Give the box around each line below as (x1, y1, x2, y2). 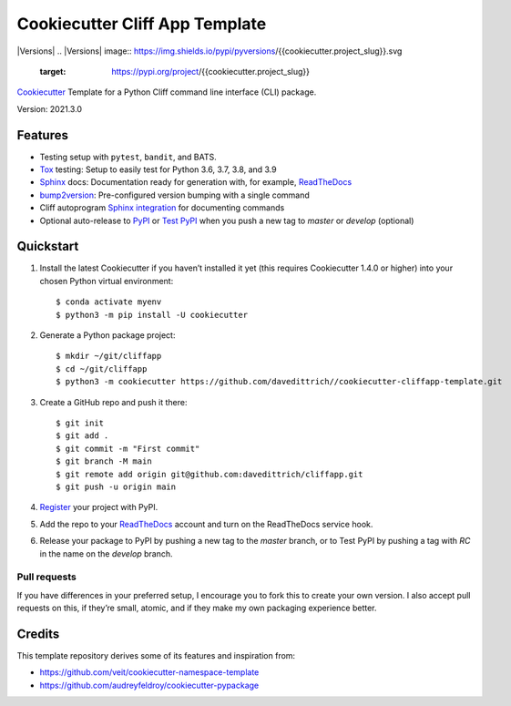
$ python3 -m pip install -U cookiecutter (56, 310, 249, 320)
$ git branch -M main (56, 456, 152, 466)
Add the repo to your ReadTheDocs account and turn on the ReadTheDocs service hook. (39, 518, 373, 529)
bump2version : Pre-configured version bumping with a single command (39, 189, 310, 200)
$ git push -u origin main (56, 481, 177, 492)
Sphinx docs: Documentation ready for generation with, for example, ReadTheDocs (39, 177, 353, 188)
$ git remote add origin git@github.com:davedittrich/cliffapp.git (56, 469, 363, 479)
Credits (16, 626, 60, 641)
